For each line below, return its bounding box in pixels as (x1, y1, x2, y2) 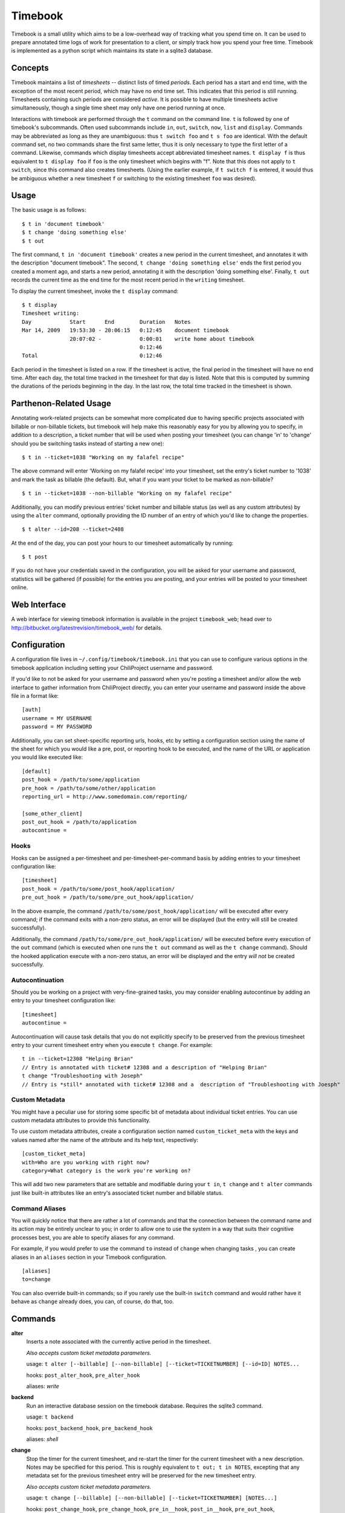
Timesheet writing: (22, 310, 80, 317)
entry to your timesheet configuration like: (11, 997, 116, 1004)
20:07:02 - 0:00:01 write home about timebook (69, 335, 255, 342)
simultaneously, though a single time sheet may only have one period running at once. (11, 104, 226, 111)
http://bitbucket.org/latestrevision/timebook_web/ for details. (11, 624, 163, 631)
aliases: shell (26, 1435, 59, 1443)
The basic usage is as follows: (11, 206, 86, 214)
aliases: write (26, 1382, 60, 1390)
